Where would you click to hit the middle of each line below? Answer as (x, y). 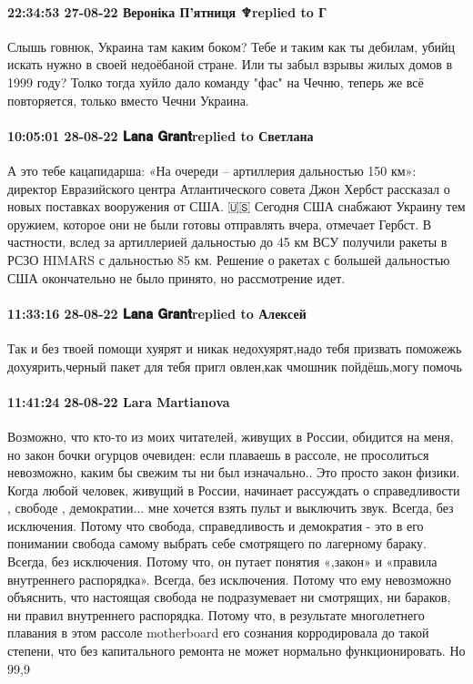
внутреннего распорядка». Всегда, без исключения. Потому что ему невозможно (230, 579)
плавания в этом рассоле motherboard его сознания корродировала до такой (218, 633)
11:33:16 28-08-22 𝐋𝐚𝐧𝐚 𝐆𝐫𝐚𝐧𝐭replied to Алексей (157, 313)
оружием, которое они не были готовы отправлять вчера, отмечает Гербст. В (220, 224)
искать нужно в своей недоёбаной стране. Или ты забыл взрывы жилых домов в (230, 64)
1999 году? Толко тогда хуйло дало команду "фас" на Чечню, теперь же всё (216, 82)
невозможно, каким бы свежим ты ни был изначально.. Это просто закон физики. (234, 472)
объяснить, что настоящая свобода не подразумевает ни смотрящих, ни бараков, (229, 597)
